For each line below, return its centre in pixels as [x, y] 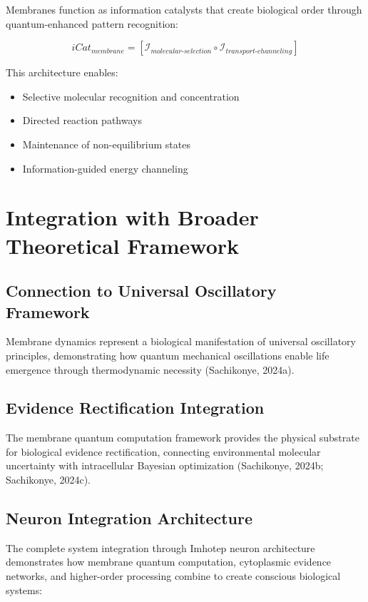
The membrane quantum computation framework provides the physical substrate [183, 438]
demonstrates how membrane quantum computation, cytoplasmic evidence [169, 562]
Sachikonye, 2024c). [48, 480]
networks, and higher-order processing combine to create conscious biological [173, 576]
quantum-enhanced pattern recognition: [92, 23]
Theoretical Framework [123, 245]
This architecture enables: [62, 72]
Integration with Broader [132, 217]
